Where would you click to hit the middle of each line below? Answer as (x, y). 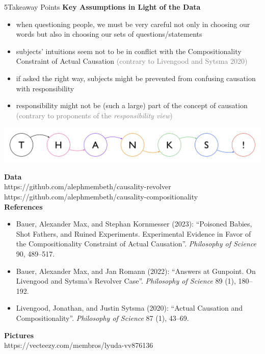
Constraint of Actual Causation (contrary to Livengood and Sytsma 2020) (132, 61)
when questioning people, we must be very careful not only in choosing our (133, 24)
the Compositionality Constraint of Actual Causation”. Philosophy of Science (136, 244)
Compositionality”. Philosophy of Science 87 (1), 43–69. (102, 318)
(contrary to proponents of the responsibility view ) (94, 115)
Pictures (19, 335)
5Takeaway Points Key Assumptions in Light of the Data (102, 7)
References (23, 206)
